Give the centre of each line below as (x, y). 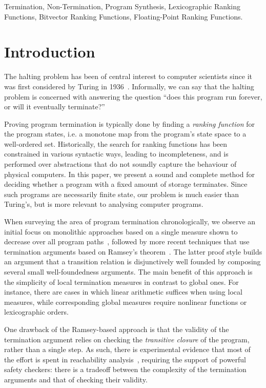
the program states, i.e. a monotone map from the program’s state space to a (125, 134)
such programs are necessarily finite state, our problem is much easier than (122, 194)
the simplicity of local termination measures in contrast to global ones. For (121, 282)
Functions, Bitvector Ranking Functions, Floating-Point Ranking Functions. (124, 16)
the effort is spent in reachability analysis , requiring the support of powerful (125, 359)
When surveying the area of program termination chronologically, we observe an (130, 221)
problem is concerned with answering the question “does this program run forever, (133, 96)
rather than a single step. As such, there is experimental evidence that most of (127, 349)
